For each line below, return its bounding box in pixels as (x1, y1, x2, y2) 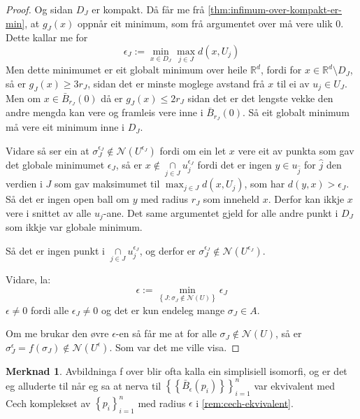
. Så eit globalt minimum (242, 105, 350, 120)
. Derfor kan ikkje (268, 192, 345, 206)
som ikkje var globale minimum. (6, 220, 143, 234)
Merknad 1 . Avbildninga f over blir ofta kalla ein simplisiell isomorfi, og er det (6, 363, 347, 378)
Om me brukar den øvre (6, 326, 109, 341)
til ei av (276, 76, 310, 90)
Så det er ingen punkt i (6, 243, 106, 257)
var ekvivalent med (254, 378, 335, 392)
